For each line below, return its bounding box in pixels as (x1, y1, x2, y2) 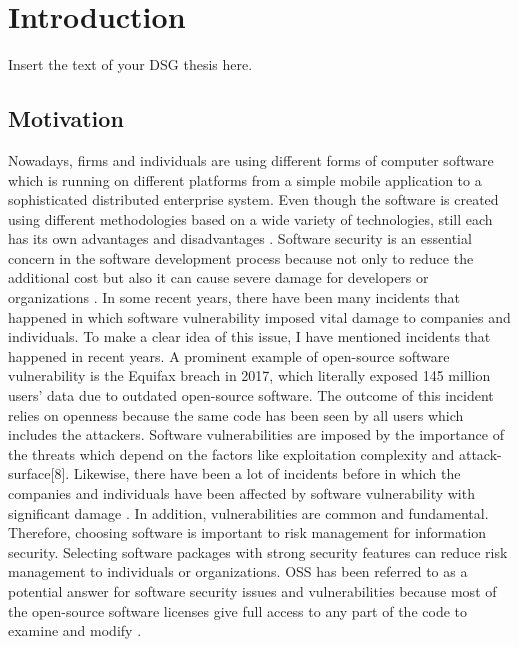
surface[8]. (8, 463, 70, 484)
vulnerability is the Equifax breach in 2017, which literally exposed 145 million (8, 365, 491, 386)
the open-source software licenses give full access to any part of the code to (8, 600, 468, 621)
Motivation (8, 103, 124, 134)
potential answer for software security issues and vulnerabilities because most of (8, 580, 497, 601)
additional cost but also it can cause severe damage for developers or (8, 267, 429, 288)
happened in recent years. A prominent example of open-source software (8, 345, 450, 366)
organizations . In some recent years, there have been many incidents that (8, 287, 460, 308)
